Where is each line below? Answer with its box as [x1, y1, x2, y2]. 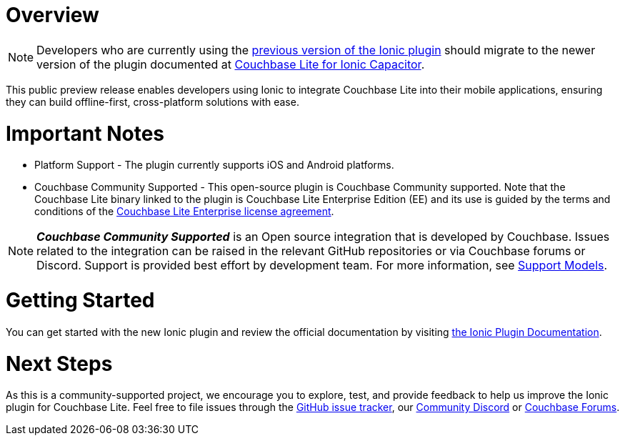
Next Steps [6, 351, 113, 376]
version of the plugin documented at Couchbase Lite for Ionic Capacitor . [36, 56, 425, 71]
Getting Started [6, 288, 155, 312]
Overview [6, 3, 99, 27]
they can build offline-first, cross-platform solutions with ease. [6, 95, 299, 108]
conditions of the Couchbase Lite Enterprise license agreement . [34, 205, 334, 218]
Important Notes [6, 121, 165, 146]
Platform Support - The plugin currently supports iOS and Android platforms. [34, 159, 394, 172]
